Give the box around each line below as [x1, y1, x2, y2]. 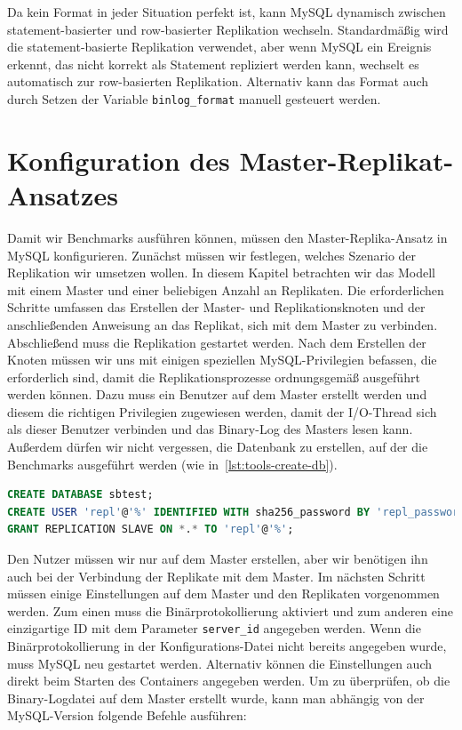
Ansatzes [7, 177, 118, 213]
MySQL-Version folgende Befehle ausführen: [7, 706, 247, 725]
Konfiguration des [7, 141, 230, 178]
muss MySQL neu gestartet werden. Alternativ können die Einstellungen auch [7, 654, 433, 672]
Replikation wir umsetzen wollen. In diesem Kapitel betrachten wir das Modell [7, 263, 435, 282]
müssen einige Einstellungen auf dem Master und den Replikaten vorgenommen [7, 584, 440, 603]
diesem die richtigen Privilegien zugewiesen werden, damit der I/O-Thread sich [7, 402, 437, 421]
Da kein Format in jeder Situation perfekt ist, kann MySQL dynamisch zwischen [7, 3, 446, 20]
